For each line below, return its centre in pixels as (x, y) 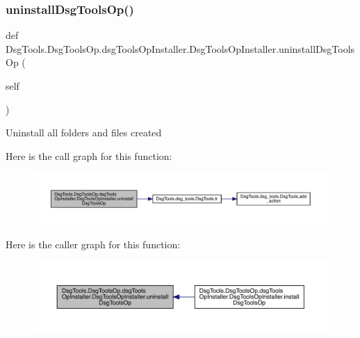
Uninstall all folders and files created (84, 132)
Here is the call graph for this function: (89, 155)
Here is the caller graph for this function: (93, 244)
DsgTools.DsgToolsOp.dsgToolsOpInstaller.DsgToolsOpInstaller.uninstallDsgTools (180, 48)
